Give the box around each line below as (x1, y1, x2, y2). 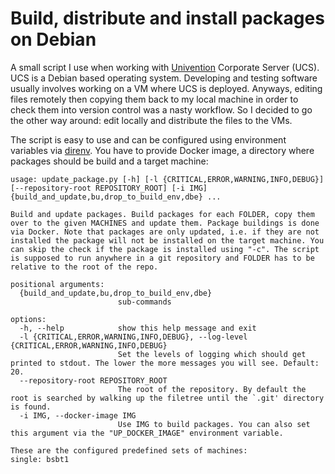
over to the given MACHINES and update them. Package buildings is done (10, 218, 320, 228)
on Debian (10, 28, 97, 51)
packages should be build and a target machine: (10, 155, 209, 167)
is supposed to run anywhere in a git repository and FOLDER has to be (10, 253, 315, 263)
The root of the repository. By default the (117, 384, 307, 394)
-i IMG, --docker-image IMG (19, 410, 137, 421)
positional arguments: (10, 279, 105, 289)
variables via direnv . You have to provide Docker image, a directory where (10, 144, 315, 156)
